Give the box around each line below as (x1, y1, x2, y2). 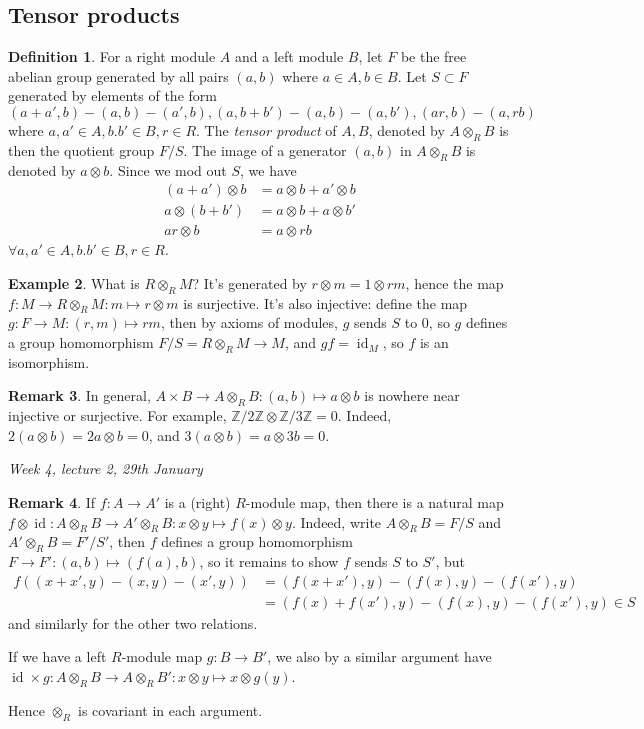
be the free (400, 46, 467, 67)
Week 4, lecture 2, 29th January (8, 458, 203, 479)
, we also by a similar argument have (267, 646, 492, 667)
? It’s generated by (192, 272, 307, 293)
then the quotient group (8, 139, 155, 160)
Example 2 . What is (8, 272, 140, 293)
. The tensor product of (196, 119, 337, 140)
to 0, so (404, 312, 450, 333)
